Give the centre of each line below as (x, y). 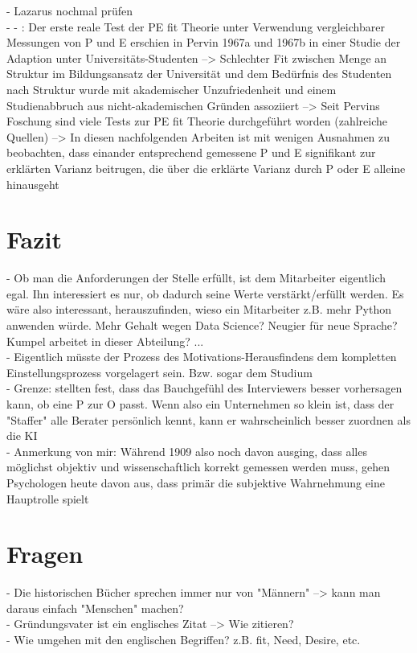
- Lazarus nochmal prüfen (70, 10)
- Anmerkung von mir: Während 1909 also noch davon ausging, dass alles (187, 451)
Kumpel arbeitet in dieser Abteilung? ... (105, 341)
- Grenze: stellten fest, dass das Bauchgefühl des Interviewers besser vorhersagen (204, 388)
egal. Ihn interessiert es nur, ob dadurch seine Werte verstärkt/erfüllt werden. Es (205, 293)
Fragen (45, 554)
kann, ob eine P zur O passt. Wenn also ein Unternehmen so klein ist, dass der (200, 404)
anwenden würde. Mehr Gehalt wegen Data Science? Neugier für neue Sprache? (202, 325)
